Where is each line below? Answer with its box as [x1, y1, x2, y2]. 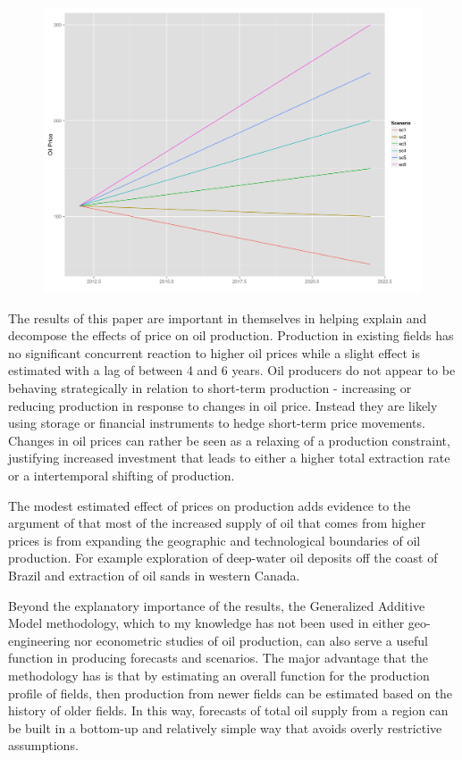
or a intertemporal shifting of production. [8, 466, 235, 484]
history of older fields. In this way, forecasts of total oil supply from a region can [8, 701, 449, 720]
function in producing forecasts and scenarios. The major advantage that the [8, 648, 428, 667]
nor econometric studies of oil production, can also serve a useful [73, 631, 428, 649]
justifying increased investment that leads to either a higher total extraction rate [8, 448, 450, 467]
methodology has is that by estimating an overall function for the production [8, 665, 430, 684]
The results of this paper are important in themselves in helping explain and [8, 308, 427, 327]
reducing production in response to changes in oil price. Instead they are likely [8, 396, 438, 414]
